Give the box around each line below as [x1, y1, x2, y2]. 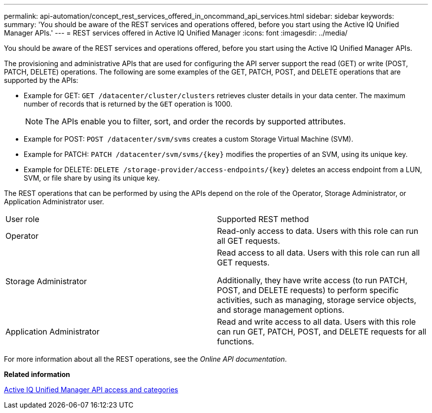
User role [5, 214, 39, 224]
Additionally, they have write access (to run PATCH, [217, 275, 408, 285]
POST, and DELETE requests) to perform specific [217, 285, 399, 295]
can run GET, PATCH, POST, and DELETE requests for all [217, 327, 427, 337]
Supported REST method [217, 214, 309, 224]
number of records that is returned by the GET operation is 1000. [24, 100, 232, 108]
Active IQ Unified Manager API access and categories [4, 385, 179, 394]
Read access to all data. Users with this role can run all [217, 248, 420, 258]
